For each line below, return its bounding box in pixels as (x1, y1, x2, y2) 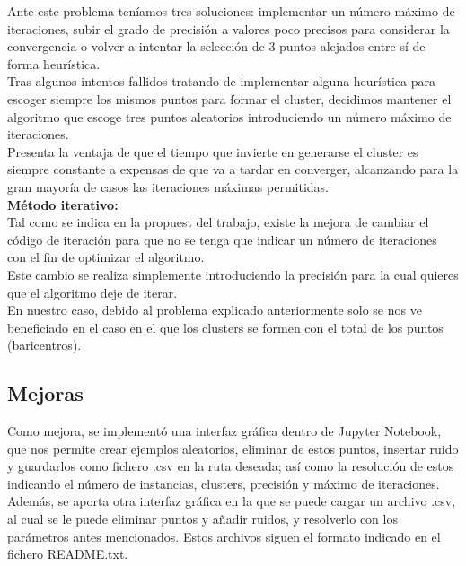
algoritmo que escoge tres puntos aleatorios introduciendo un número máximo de (7, 107, 452, 126)
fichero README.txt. (7, 544, 128, 563)
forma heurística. (7, 54, 101, 73)
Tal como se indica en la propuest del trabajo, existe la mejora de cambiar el (7, 213, 429, 231)
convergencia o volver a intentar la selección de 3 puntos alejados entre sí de (7, 37, 426, 56)
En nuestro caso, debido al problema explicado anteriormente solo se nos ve (7, 300, 422, 319)
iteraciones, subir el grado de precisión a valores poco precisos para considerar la (7, 19, 450, 38)
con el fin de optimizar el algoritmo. (7, 248, 205, 266)
